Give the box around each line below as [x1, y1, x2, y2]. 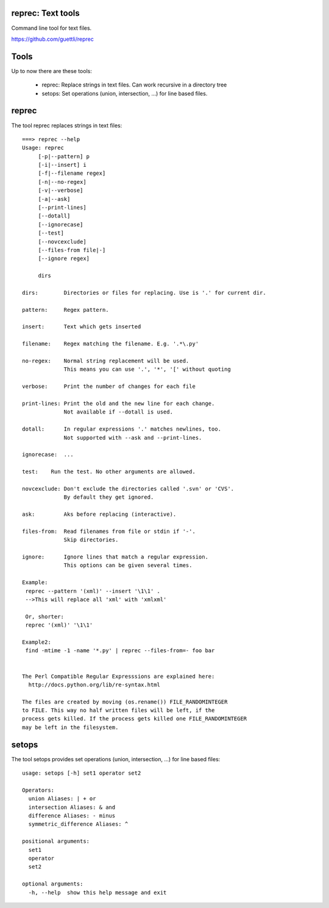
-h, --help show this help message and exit [28, 889, 167, 896]
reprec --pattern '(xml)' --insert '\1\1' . [25, 588, 161, 594]
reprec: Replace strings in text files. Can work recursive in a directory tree [41, 81, 227, 88]
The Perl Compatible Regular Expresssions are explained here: [22, 673, 215, 680]
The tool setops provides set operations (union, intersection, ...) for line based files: [11, 755, 221, 762]
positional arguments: [22, 838, 90, 845]
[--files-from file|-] [38, 247, 106, 253]
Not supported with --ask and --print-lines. [63, 434, 202, 441]
